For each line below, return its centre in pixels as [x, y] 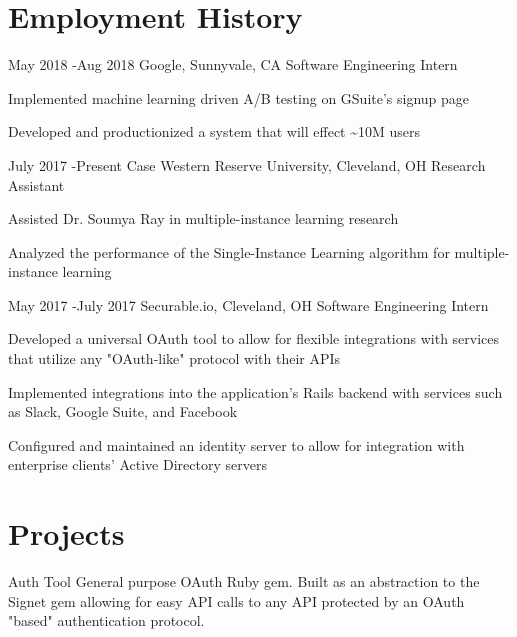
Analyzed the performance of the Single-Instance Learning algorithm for [229, 251]
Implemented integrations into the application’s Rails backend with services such [255, 391]
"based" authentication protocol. [106, 620]
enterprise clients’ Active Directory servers [137, 464]
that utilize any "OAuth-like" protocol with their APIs [174, 358]
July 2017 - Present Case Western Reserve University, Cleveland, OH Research [247, 164]
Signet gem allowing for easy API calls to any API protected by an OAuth [236, 600]
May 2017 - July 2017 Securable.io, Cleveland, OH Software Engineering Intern [248, 304]
